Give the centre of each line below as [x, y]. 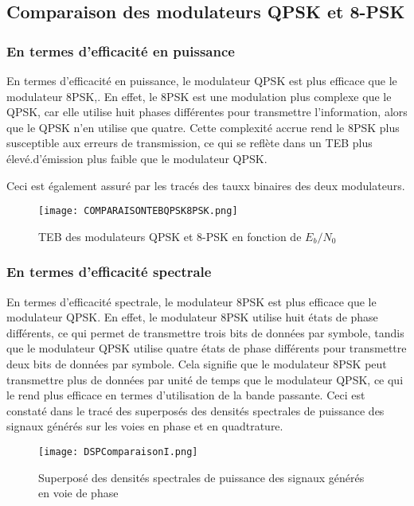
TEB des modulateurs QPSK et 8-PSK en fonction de [170, 236]
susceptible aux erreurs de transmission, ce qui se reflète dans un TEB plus [189, 143]
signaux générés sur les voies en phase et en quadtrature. [145, 426]
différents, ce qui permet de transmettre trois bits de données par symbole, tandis [205, 332]
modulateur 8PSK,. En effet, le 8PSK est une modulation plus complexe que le [199, 96]
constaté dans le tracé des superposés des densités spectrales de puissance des [195, 410]
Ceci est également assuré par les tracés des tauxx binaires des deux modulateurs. [206, 185]
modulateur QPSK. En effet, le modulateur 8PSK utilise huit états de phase [192, 317]
